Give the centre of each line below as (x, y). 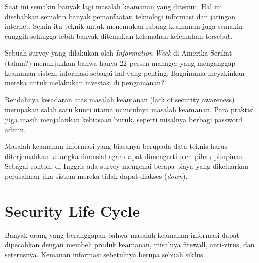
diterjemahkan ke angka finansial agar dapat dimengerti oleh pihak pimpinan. (125, 156)
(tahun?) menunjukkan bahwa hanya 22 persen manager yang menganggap (120, 62)
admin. (15, 129)
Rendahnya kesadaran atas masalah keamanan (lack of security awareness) (120, 99)
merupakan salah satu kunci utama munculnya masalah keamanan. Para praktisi (129, 109)
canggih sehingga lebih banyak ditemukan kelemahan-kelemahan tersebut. (119, 36)
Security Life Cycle (72, 210)
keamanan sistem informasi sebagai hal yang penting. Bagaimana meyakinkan (125, 72)
